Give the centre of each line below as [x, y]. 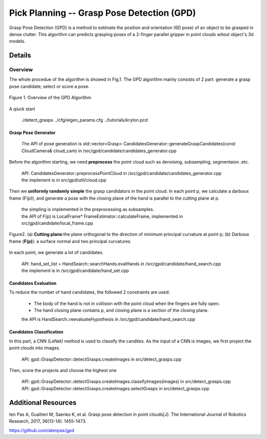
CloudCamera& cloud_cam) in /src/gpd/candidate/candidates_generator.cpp [99, 151]
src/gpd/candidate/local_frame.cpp [57, 223]
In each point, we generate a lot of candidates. [56, 253]
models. [17, 41]
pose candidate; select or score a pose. [49, 86]
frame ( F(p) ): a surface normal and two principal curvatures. [70, 241]
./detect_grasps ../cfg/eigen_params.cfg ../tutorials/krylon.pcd [84, 120]
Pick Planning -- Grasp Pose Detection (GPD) [103, 13]
